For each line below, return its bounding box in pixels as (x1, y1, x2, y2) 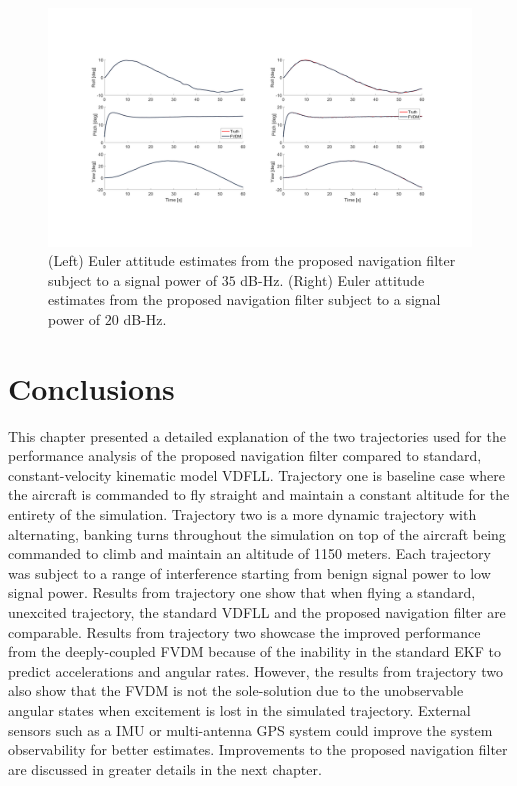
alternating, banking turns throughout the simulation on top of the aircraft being (8, 523, 506, 544)
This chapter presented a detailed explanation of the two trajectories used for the (8, 425, 506, 446)
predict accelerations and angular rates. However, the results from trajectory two (8, 660, 503, 681)
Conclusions (8, 367, 175, 408)
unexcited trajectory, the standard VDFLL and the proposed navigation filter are (8, 601, 506, 622)
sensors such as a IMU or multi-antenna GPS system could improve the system (8, 719, 493, 740)
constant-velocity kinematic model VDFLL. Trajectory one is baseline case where (8, 464, 505, 485)
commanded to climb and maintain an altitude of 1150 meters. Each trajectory (8, 543, 491, 564)
